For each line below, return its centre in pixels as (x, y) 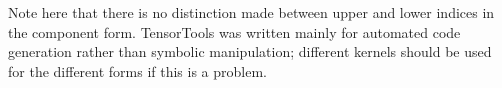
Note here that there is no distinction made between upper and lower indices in (251, 12)
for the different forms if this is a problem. (137, 70)
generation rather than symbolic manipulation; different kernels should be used (250, 51)
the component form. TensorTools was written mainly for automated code (234, 31)
